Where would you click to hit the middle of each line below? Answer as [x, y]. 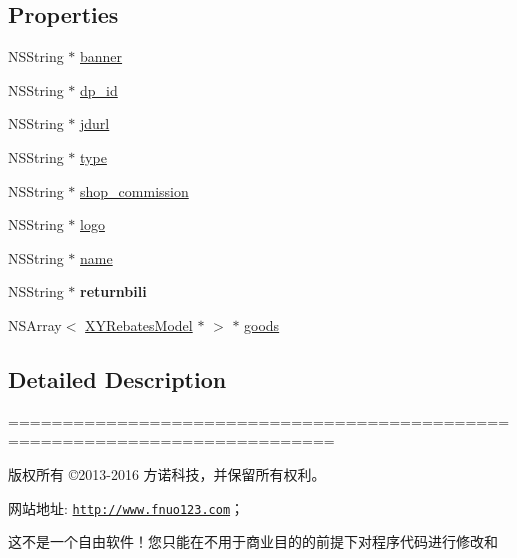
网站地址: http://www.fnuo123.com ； [126, 507]
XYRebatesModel [139, 324]
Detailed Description [117, 378]
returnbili [113, 291]
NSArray [35, 324]
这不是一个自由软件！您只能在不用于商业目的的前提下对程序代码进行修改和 [253, 541]
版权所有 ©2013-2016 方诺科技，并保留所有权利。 [167, 473]
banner [101, 56]
